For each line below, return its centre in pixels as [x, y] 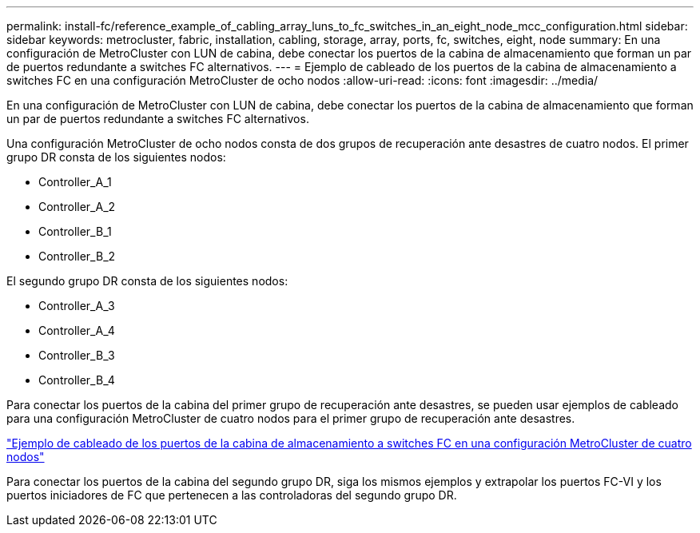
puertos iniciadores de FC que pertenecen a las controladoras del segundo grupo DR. [232, 495]
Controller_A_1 [75, 182]
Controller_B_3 [77, 355]
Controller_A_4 [77, 330]
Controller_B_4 [77, 380]
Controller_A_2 [77, 207]
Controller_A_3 [77, 306]
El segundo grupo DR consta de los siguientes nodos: [147, 281]
